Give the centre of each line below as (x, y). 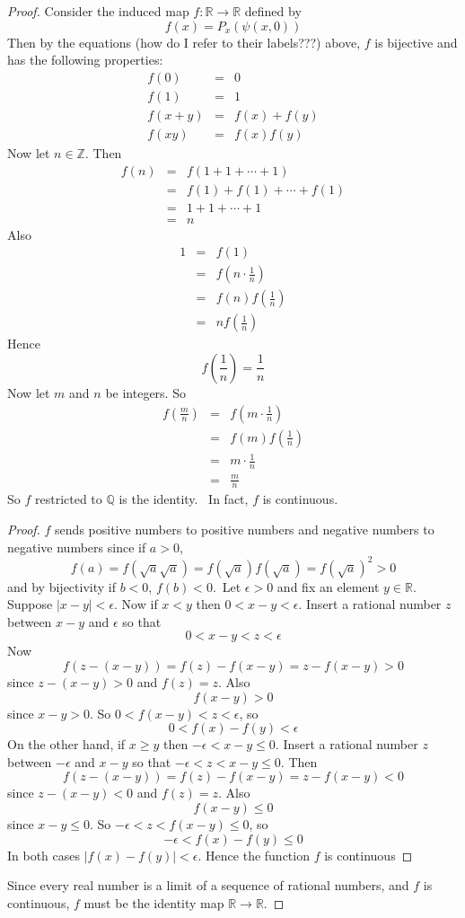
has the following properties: (85, 60)
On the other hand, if (66, 744)
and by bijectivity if (61, 586)
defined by (273, 11)
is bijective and (416, 42)
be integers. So (145, 392)
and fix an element (328, 586)
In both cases (44, 855)
